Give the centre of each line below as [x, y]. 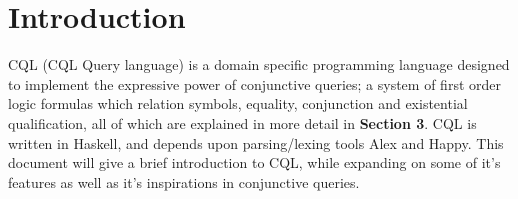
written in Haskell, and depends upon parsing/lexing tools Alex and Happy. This [256, 142]
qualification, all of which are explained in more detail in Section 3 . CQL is [242, 122]
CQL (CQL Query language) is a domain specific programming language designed [259, 64]
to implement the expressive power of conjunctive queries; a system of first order [254, 83]
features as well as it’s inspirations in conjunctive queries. [184, 181]
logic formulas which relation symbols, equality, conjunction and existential [238, 103]
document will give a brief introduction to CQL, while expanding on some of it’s [254, 162]
